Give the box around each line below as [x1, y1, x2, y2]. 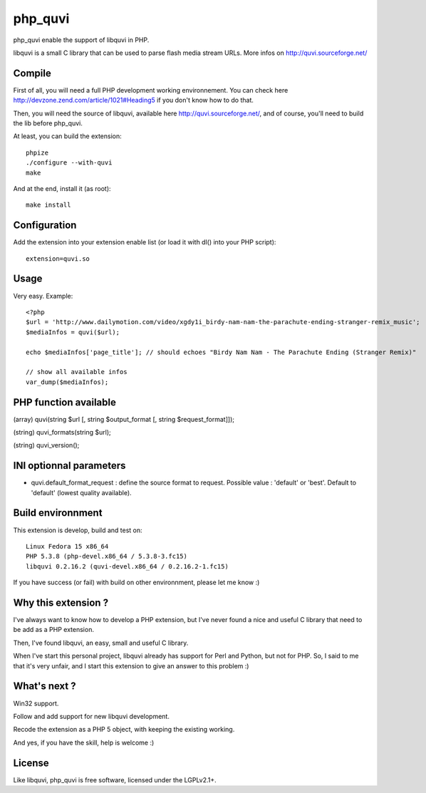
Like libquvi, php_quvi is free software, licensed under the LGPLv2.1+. [13, 775, 217, 784]
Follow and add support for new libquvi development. [13, 712, 170, 720]
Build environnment [13, 507, 103, 519]
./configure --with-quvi [26, 159, 113, 167]
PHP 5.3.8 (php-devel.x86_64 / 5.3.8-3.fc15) [26, 552, 188, 561]
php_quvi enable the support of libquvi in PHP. [13, 36, 150, 44]
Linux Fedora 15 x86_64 [26, 542, 109, 550]
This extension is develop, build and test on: [13, 526, 142, 534]
